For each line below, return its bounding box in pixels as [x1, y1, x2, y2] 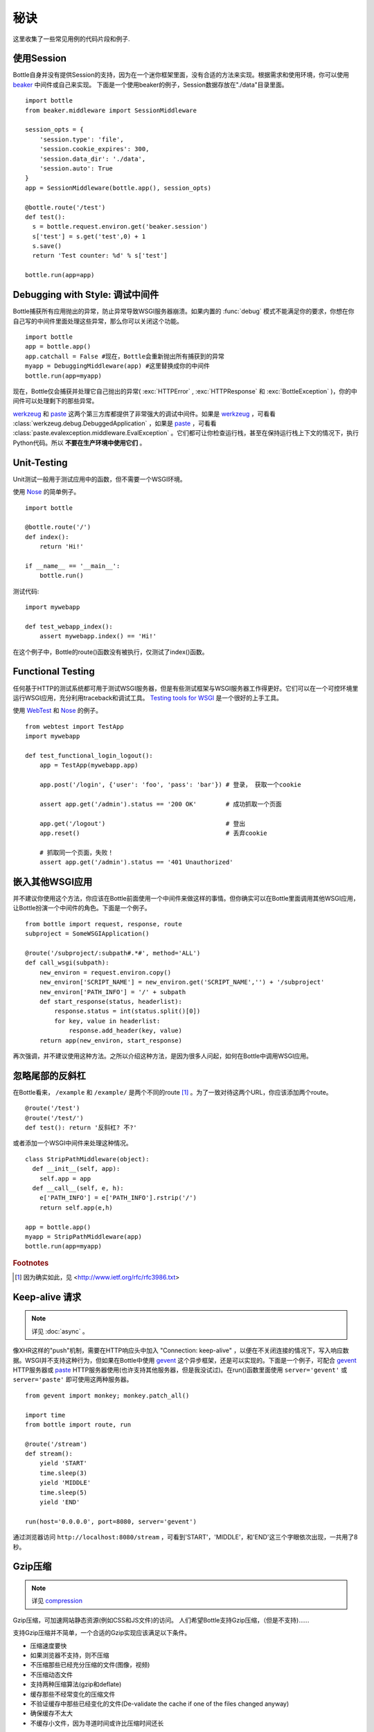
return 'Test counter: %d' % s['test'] [32, 251, 168, 260]
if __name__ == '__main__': [25, 562, 121, 569]
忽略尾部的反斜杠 [12, 1070, 86, 1081]
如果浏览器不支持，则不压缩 [30, 1651, 109, 1659]
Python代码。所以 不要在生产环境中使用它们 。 [12, 439, 146, 447]
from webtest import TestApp [25, 723, 124, 730]
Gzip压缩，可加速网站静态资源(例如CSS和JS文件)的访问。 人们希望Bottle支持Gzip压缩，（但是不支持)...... [12, 1616, 310, 1624]
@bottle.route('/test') [25, 203, 106, 211]
